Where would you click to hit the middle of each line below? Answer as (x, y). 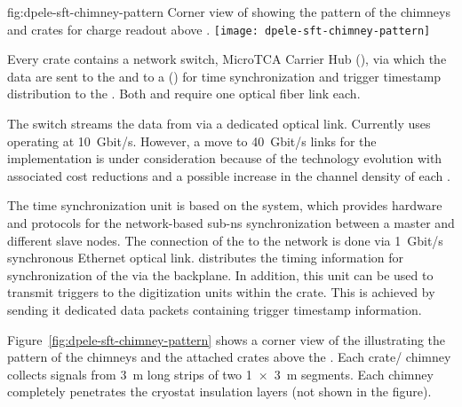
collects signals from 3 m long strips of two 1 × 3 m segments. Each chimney (220, 374)
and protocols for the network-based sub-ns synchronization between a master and (231, 223)
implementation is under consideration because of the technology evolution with (225, 158)
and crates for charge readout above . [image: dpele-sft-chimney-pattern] (219, 29)
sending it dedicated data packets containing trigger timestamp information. (215, 309)
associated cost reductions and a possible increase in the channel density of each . (229, 175)
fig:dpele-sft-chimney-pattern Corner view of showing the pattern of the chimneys (229, 12)
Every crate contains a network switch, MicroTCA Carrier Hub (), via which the (227, 59)
